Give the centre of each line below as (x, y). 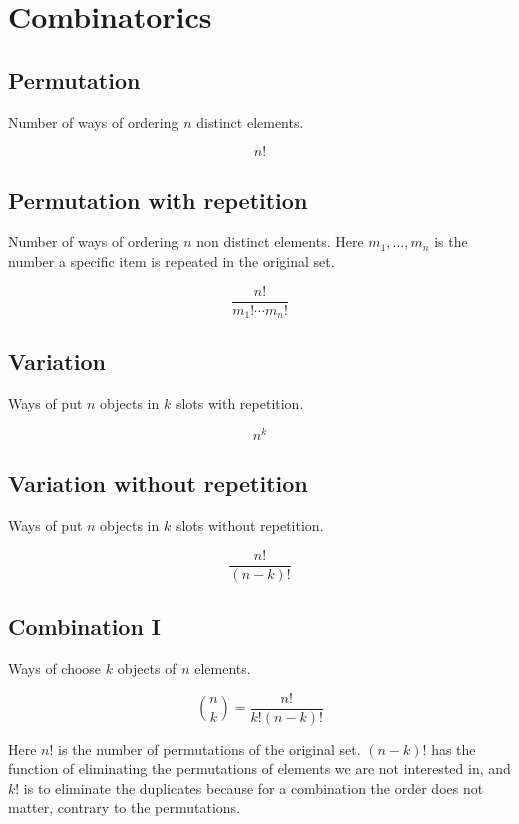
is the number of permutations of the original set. (209, 748)
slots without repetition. (249, 525)
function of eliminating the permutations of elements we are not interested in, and (259, 768)
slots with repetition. (239, 403)
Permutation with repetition (158, 199)
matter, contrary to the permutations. (124, 807)
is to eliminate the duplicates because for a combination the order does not (253, 787)
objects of (147, 668)
